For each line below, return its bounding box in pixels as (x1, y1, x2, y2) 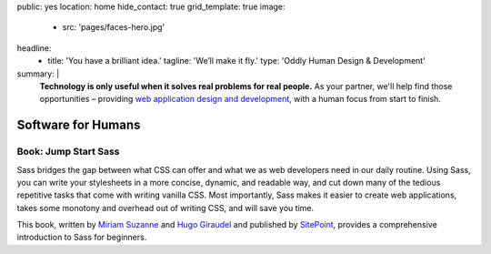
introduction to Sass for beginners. (16, 232, 147, 243)
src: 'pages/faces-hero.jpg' (62, 22, 165, 33)
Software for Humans (16, 117, 141, 133)
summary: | (16, 68, 60, 79)
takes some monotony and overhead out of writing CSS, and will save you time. (16, 202, 314, 213)
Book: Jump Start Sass (16, 146, 120, 158)
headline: (16, 42, 52, 54)
